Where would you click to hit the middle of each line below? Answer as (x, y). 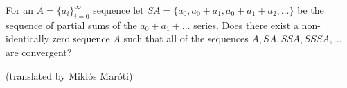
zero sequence (81, 38)
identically (28, 38)
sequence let (118, 10)
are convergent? (39, 52)
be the (311, 10)
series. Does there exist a (246, 25)
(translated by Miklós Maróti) (69, 75)
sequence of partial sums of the (71, 25)
